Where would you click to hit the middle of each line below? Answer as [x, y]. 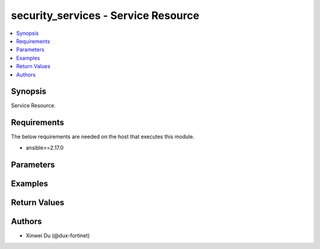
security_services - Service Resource [105, 15]
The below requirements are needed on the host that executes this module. [103, 137]
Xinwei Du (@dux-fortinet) [58, 235]
